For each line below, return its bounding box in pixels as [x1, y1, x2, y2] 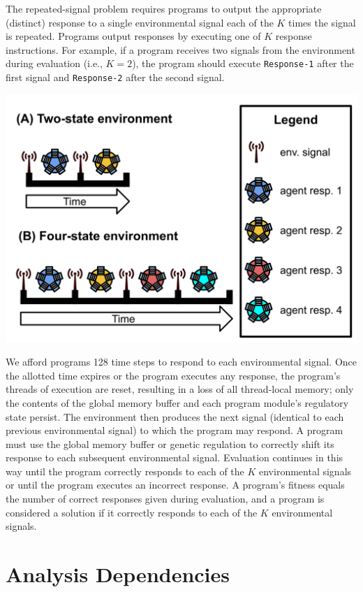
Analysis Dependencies [6, 560, 230, 589]
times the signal [288, 15, 356, 29]
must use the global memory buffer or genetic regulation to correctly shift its [6, 436, 334, 451]
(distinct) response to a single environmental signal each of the [6, 15, 274, 29]
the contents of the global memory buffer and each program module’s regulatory [6, 395, 349, 410]
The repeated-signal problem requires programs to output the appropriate [6, 1, 322, 15]
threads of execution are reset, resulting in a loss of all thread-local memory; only [6, 382, 354, 396]
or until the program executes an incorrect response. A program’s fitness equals [6, 477, 345, 492]
